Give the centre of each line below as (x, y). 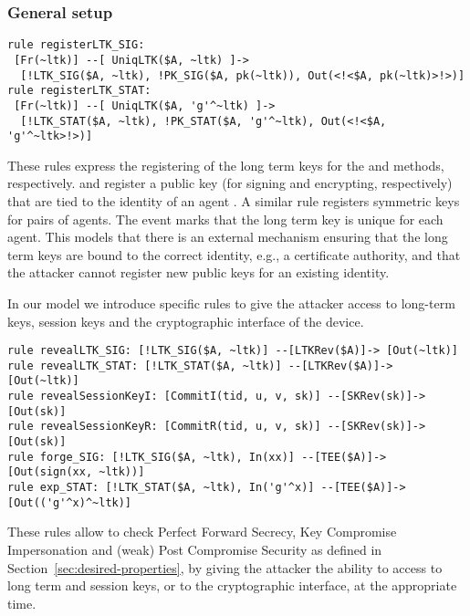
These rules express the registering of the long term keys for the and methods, (226, 165)
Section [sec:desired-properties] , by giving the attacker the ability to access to (225, 567)
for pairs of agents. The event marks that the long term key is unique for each (225, 219)
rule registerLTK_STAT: (79, 91)
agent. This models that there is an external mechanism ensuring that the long (228, 237)
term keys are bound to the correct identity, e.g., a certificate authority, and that (234, 254)
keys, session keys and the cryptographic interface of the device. (186, 321)
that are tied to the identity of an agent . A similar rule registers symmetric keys (234, 201)
